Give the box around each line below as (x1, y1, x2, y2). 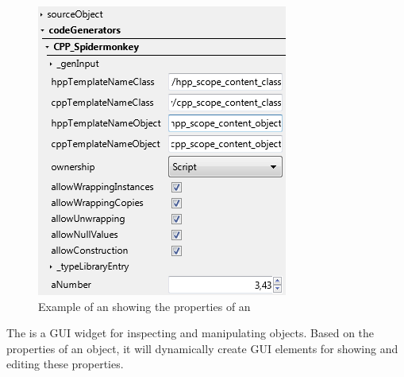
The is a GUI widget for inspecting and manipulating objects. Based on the (6, 325, 375, 341)
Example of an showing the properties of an (38, 297, 251, 314)
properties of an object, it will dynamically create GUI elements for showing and (6, 340, 398, 356)
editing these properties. (6, 356, 124, 372)
